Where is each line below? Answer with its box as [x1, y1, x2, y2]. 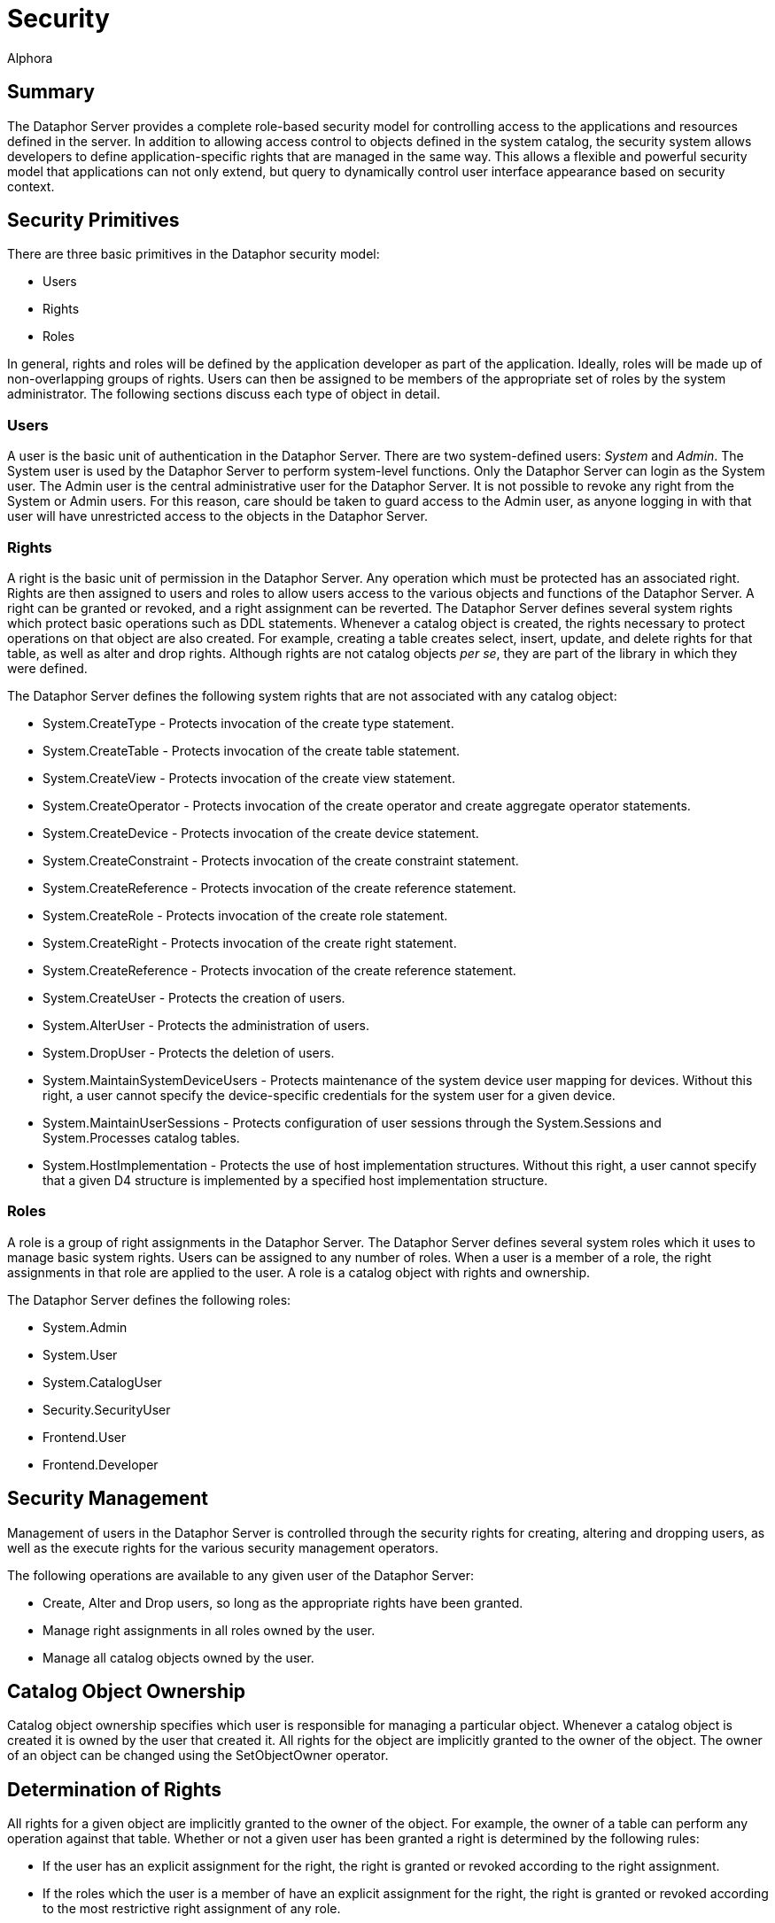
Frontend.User [43, 1429, 127, 1445]
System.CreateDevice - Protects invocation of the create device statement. [43, 825, 479, 841]
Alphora [7, 50, 53, 66]
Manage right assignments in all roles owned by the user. [43, 1622, 376, 1638]
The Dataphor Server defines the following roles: [7, 1291, 291, 1307]
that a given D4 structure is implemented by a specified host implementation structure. [43, 1172, 548, 1188]
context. [7, 178, 55, 194]
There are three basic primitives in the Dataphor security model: [7, 246, 380, 262]
